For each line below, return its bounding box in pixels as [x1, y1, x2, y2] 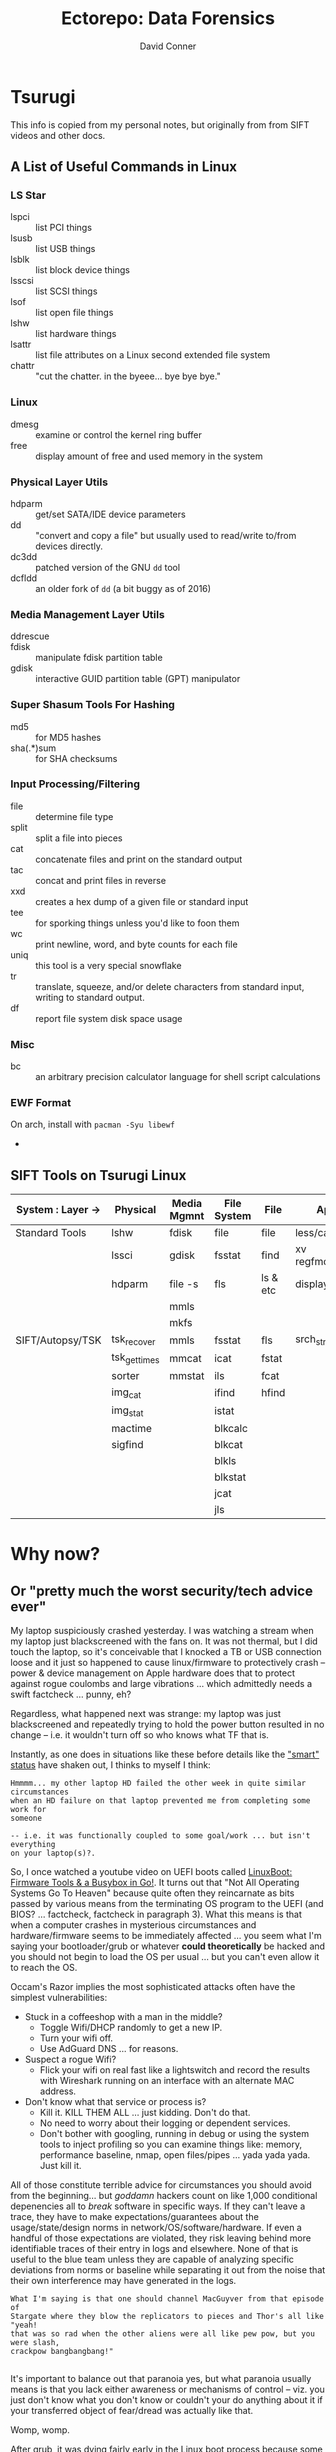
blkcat [214, 1438, 243, 1452]
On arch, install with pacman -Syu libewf [10, 1118, 175, 1131]
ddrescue [10, 630, 50, 642]
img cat [111, 1385, 142, 1401]
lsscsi [10, 275, 34, 287]
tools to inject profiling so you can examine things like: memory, [39, 2138, 303, 2151]
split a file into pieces [35, 832, 123, 844]
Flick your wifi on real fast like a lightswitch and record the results [39, 2064, 311, 2076]
